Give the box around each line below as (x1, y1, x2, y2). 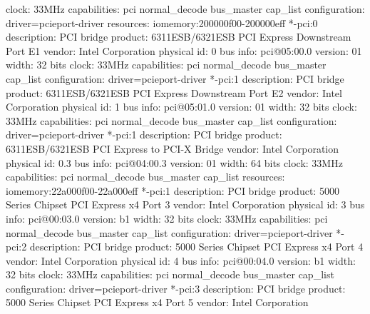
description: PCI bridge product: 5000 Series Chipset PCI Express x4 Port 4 (29, 239, 364, 254)
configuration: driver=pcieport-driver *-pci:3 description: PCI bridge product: (6, 280, 346, 295)
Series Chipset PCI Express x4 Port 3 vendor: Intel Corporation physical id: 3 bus (6, 197, 365, 212)
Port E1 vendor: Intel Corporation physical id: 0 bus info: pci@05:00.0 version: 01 (6, 43, 362, 58)
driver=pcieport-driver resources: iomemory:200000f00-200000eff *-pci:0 (6, 15, 318, 30)
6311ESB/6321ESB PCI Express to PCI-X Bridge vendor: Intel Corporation (6, 141, 339, 156)
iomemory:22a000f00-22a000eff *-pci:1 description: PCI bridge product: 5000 (6, 183, 339, 198)
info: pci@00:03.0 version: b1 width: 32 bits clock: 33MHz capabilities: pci (6, 211, 328, 226)
